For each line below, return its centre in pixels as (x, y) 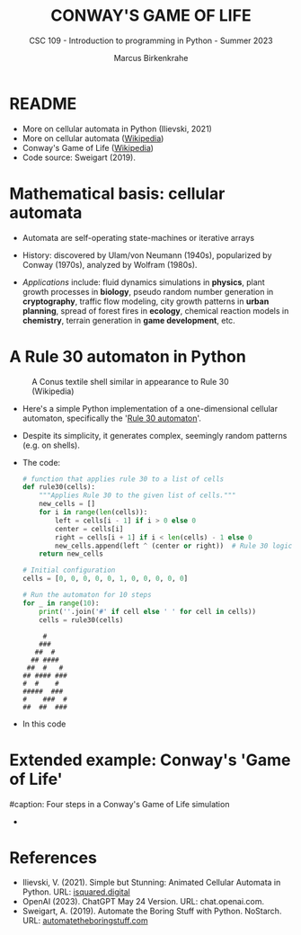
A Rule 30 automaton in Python (128, 356)
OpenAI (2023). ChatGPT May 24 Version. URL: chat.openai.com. (143, 902)
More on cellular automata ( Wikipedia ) (93, 138)
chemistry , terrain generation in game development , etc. (128, 320)
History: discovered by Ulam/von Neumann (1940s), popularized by (147, 255)
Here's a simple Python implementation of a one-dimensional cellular (150, 408)
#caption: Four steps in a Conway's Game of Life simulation (120, 804)
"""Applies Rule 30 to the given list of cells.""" (137, 495)
